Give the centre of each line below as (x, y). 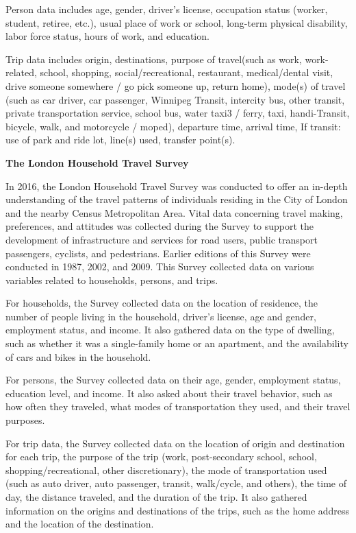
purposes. (25, 420)
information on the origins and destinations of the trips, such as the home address (178, 510)
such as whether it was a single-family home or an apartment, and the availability (177, 343)
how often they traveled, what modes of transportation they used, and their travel (178, 406)
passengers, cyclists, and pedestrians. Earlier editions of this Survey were (158, 253)
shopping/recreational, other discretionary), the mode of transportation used (166, 470)
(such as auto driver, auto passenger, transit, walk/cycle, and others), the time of (176, 483)
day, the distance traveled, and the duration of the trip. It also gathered (156, 497)
